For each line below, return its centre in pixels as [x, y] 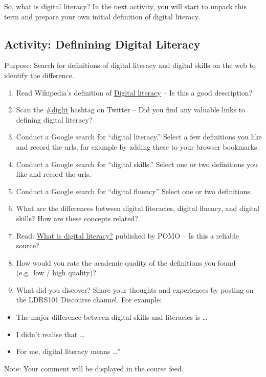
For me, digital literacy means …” [68, 351]
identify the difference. [39, 75]
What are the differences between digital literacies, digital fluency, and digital [138, 208]
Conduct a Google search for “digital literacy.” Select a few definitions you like [139, 137]
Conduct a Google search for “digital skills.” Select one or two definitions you [137, 164]
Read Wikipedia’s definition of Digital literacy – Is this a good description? [134, 92]
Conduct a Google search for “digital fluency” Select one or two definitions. [134, 191]
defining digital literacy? [54, 119]
